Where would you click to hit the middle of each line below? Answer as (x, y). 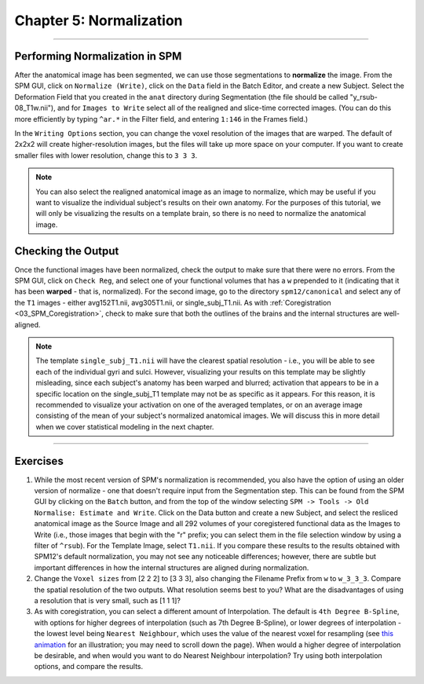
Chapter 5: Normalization (99, 20)
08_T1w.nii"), (35, 108)
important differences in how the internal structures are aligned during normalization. (172, 567)
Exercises (39, 461)
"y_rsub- (364, 97)
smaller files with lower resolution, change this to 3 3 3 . (106, 155)
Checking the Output (67, 251)
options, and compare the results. (89, 667)
